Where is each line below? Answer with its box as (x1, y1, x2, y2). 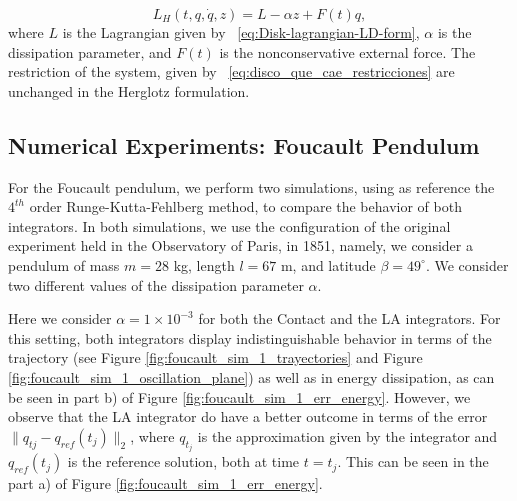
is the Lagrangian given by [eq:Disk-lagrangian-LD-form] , (62, 22, 420, 42)
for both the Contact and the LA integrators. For (198, 308, 501, 329)
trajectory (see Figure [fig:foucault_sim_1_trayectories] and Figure (8, 347, 423, 368)
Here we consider (8, 308, 112, 329)
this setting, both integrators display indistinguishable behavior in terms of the (8, 327, 492, 348)
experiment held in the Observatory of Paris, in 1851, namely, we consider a (8, 235, 473, 256)
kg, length (173, 254, 235, 275)
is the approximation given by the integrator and (197, 425, 498, 446)
